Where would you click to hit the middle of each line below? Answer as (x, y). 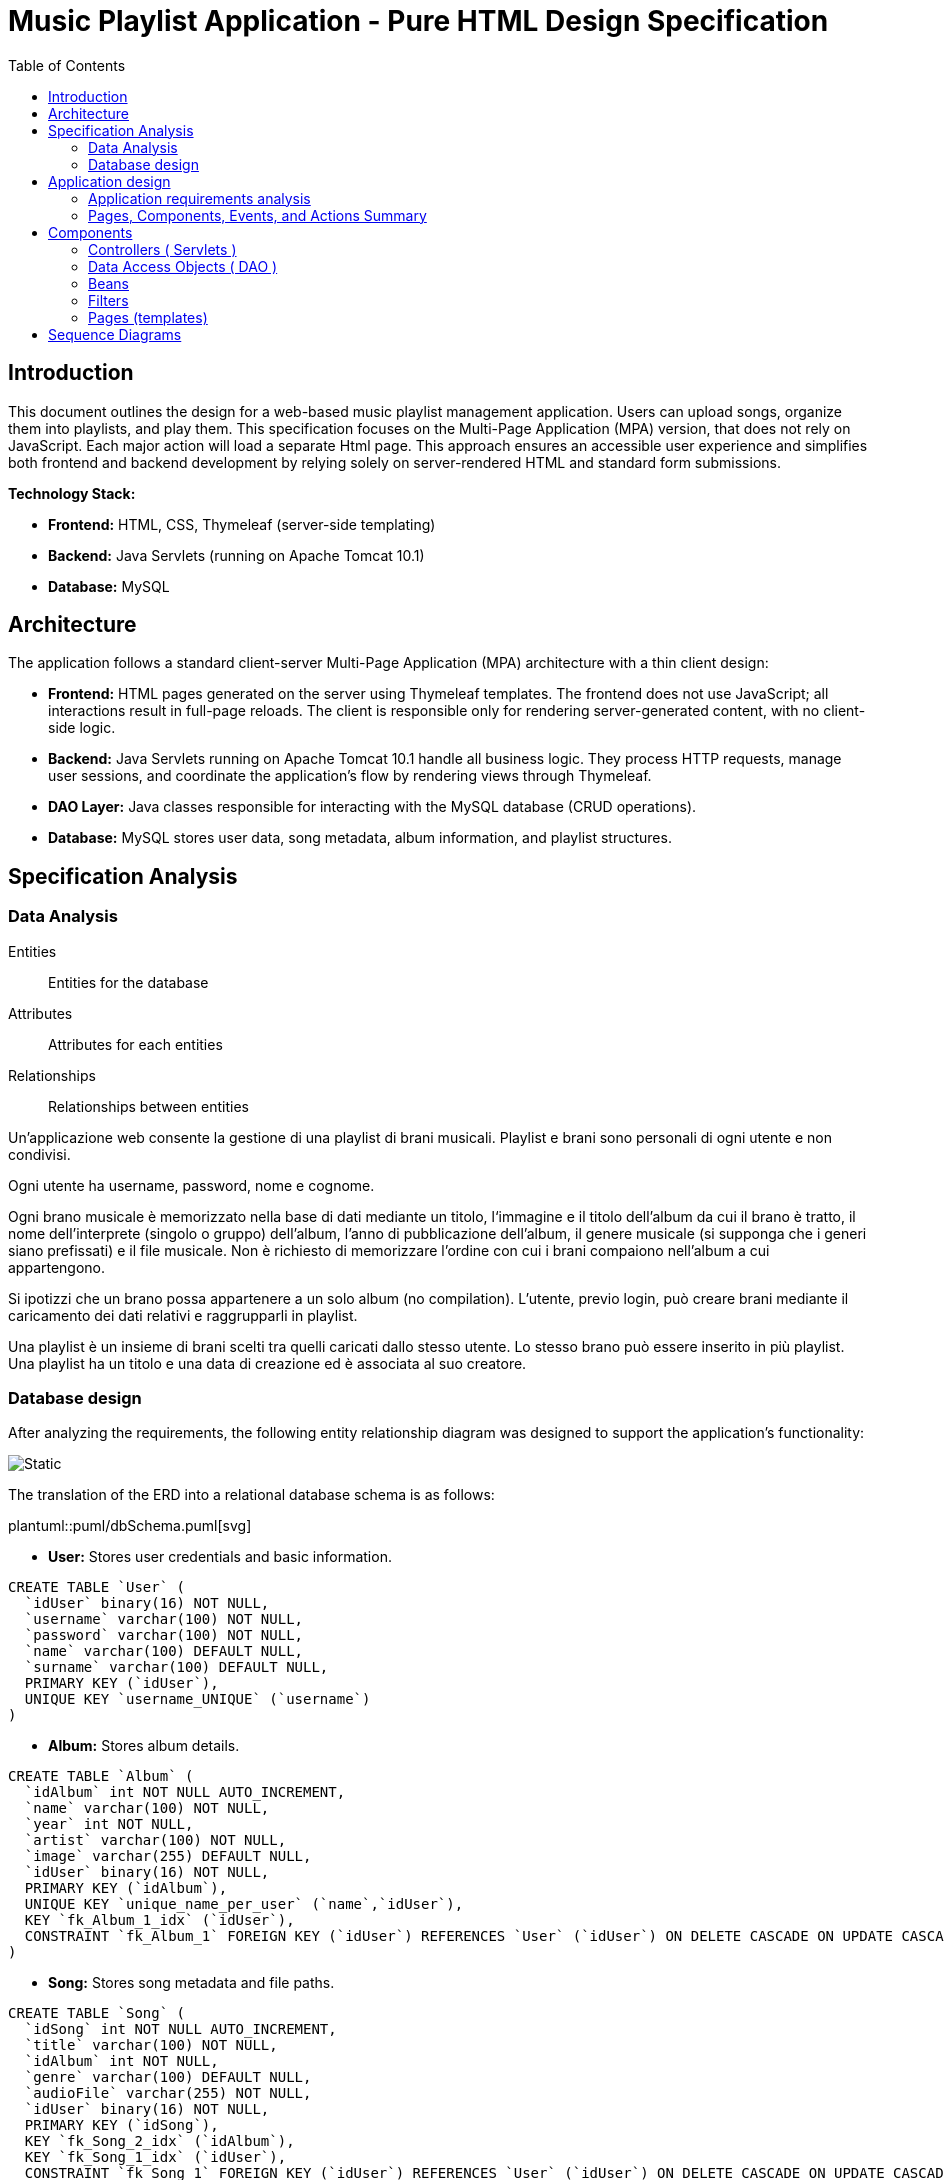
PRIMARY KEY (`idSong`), (121, 2125)
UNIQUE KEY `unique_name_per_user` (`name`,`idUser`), (244, 1904)
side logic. (82, 728)
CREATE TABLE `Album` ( (101, 1776)
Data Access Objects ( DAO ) (183, 266)
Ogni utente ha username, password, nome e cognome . (191, 1185)
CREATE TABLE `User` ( (97, 1587)
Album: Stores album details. (144, 1746)
